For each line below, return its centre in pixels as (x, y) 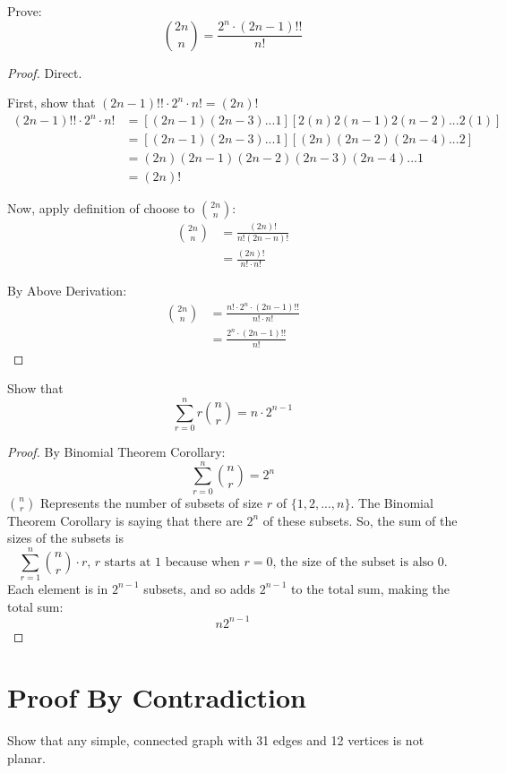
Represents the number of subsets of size (152, 502)
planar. (26, 757)
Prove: (25, 11)
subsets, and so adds (200, 588)
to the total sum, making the (371, 588)
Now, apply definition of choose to (101, 208)
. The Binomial (392, 502)
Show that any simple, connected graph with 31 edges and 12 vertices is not (216, 740)
